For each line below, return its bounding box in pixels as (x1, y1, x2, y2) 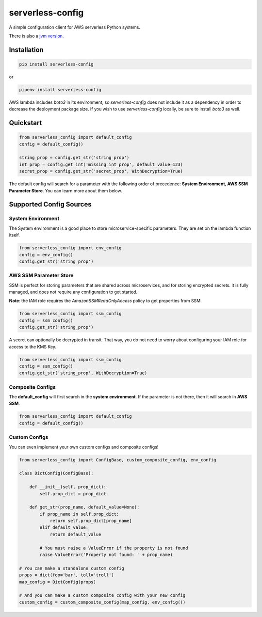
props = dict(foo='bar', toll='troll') (19, 572, 114, 578)
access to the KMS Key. (9, 344, 57, 349)
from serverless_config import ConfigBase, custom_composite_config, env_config (19, 457, 216, 462)
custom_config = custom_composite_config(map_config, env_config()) (19, 599, 186, 605)
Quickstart (9, 119, 42, 127)
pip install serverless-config (19, 61, 94, 67)
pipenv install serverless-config (19, 87, 101, 92)
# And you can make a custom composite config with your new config (19, 593, 186, 598)
